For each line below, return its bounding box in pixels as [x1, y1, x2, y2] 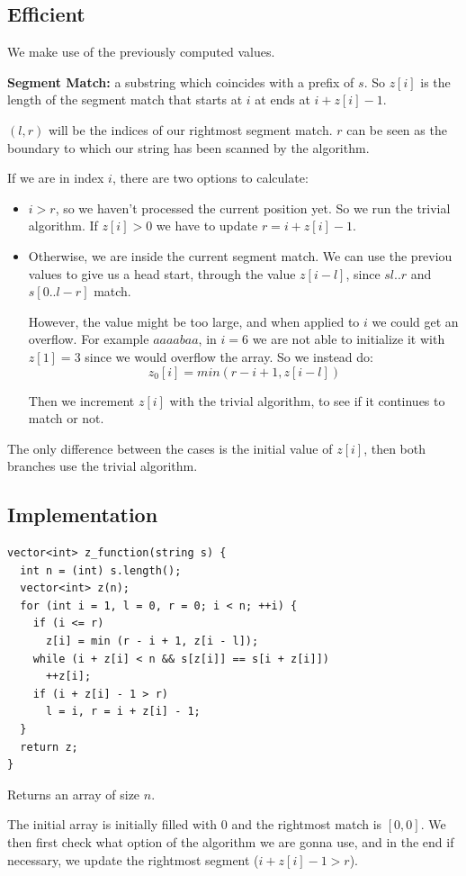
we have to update [156, 216, 258, 235]
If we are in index [7, 168, 104, 187]
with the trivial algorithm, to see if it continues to [169, 391, 445, 410]
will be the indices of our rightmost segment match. [48, 120, 333, 139]
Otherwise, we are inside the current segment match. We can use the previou [28, 246, 453, 265]
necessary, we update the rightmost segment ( [7, 850, 259, 869]
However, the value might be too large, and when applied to [28, 312, 360, 330]
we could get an [372, 312, 459, 330]
